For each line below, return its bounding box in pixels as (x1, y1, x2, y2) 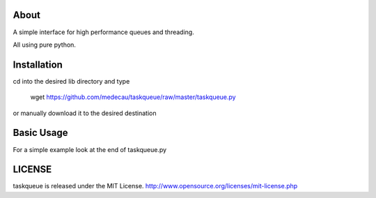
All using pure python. (13, 40, 77, 49)
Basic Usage (13, 127, 68, 139)
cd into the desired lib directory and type (13, 77, 130, 85)
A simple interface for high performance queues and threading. (13, 28, 194, 36)
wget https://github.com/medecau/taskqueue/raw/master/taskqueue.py (30, 93, 236, 101)
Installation (13, 59, 63, 70)
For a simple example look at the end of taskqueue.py (13, 145, 167, 153)
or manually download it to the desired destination (13, 109, 157, 117)
